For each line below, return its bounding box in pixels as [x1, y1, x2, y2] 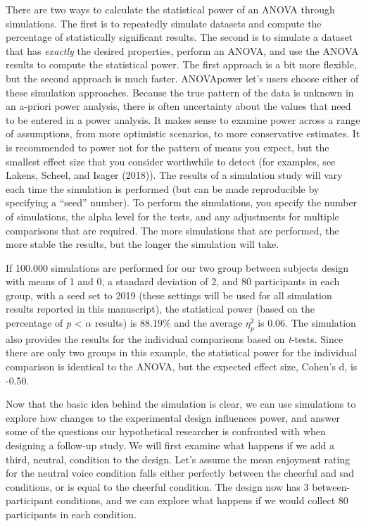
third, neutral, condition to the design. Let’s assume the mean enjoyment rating [6, 451, 351, 466]
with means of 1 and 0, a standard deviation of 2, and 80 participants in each [6, 274, 340, 289]
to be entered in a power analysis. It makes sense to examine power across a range [6, 112, 360, 127]
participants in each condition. [6, 506, 137, 521]
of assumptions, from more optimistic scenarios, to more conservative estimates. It [6, 126, 360, 141]
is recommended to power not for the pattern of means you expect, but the [6, 139, 329, 154]
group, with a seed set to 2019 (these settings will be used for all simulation [6, 287, 332, 302]
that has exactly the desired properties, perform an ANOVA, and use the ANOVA [6, 43, 359, 58]
